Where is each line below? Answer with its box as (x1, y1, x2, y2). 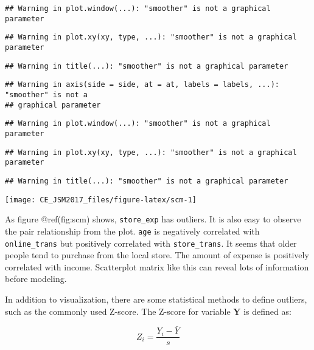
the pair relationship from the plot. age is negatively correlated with (5, 224, 260, 237)
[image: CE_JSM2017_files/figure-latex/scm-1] (5, 195, 197, 204)
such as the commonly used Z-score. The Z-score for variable (5, 304, 231, 317)
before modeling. (5, 272, 67, 285)
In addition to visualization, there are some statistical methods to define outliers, (5, 292, 307, 305)
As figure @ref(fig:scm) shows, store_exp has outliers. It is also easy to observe (5, 213, 301, 225)
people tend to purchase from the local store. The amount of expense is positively (5, 249, 309, 261)
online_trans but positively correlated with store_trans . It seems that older (5, 236, 297, 249)
